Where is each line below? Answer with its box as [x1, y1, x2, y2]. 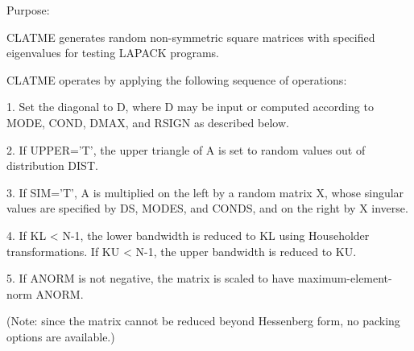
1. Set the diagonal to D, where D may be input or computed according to [6, 98, 374, 115]
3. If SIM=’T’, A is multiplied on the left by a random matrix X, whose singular [6, 184, 404, 200]
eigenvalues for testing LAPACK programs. [6, 44, 220, 61]
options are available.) [6, 328, 115, 345]
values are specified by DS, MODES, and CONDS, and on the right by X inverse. [6, 200, 408, 217]
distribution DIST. [6, 157, 98, 174]
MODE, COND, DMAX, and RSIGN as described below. [6, 114, 289, 130]
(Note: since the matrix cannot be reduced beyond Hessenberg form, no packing [6, 312, 400, 329]
